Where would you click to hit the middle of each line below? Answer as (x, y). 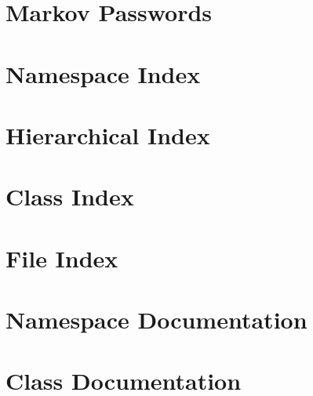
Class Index (70, 196)
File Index (62, 258)
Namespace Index (103, 73)
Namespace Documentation (156, 320)
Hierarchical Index (108, 134)
